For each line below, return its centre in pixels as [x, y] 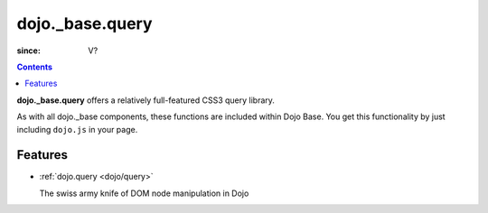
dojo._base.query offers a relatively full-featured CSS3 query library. [146, 100]
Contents [35, 67]
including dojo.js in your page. [77, 129]
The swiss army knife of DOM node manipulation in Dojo [144, 193]
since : [28, 51]
